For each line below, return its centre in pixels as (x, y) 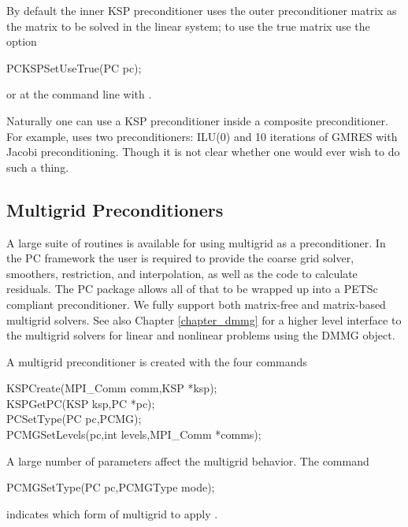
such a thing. (38, 167)
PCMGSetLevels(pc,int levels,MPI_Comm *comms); (134, 434)
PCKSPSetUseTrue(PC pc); (74, 67)
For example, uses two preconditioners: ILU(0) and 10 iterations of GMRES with (202, 136)
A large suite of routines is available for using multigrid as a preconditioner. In (196, 242)
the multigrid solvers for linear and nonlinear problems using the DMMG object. (201, 335)
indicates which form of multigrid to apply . (112, 513)
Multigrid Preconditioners (115, 209)
